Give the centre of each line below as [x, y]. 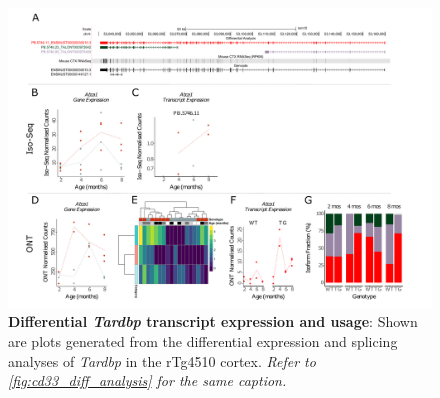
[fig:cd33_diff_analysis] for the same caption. [147, 380]
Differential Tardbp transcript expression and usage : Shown [213, 321]
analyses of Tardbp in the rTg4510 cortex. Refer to [162, 360]
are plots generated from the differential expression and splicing [203, 340]
